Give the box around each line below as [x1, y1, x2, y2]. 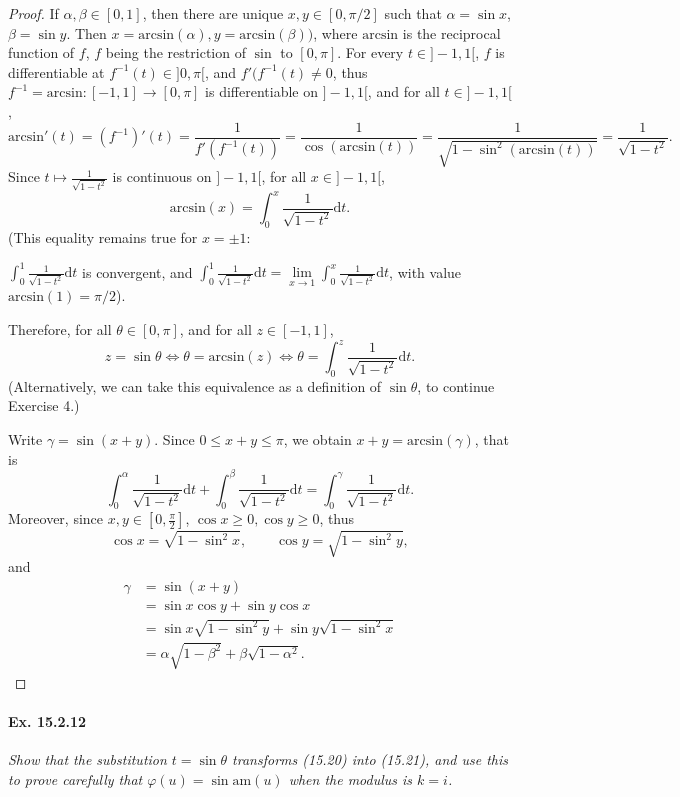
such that [384, 3, 442, 23]
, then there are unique [142, 3, 284, 23]
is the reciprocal [402, 22, 501, 43]
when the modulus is [288, 768, 413, 789]
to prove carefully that [8, 768, 143, 789]
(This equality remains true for [8, 227, 198, 248]
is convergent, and [82, 261, 193, 282]
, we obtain [283, 429, 352, 449]
